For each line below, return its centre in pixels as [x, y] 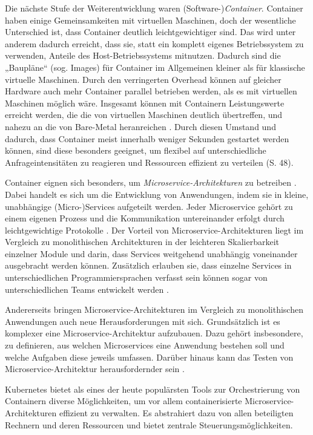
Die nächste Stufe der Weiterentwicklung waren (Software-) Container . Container [154, 8]
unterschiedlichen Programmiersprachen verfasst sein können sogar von [136, 277]
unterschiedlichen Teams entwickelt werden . [87, 289]
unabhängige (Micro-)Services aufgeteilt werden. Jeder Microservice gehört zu [149, 206]
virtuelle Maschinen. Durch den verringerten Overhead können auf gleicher [143, 79]
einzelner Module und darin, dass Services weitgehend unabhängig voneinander [151, 253]
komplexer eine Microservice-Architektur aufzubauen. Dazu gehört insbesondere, [154, 333]
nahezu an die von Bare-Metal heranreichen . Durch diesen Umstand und [140, 126]
